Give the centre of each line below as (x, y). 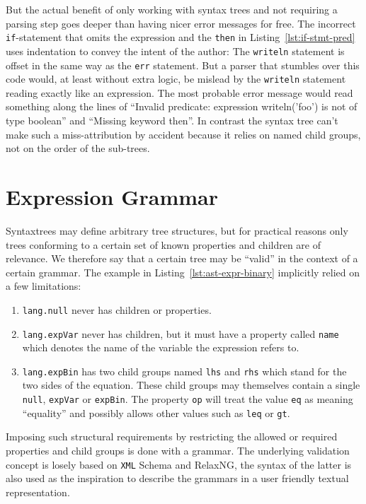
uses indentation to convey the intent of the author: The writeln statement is (175, 51)
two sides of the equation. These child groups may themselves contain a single (191, 385)
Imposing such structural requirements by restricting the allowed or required (172, 436)
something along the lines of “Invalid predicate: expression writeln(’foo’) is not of (182, 106)
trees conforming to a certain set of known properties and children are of (164, 244)
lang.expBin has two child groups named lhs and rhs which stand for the (184, 371)
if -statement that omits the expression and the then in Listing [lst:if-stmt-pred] (181, 37)
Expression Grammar (112, 196)
